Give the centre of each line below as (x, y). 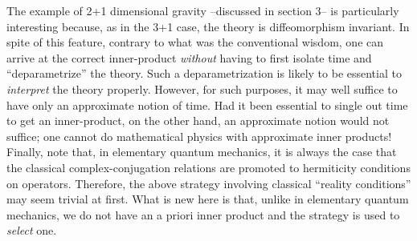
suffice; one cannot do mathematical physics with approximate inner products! (199, 136)
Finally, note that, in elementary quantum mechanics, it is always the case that (202, 152)
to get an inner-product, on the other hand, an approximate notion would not (198, 120)
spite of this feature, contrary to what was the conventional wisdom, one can (195, 42)
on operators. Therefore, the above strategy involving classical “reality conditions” (209, 183)
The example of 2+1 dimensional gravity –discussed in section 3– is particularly (203, 10)
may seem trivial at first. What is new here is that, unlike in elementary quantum (208, 199)
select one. (32, 230)
